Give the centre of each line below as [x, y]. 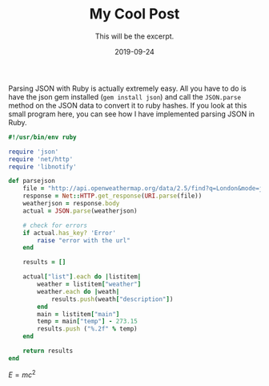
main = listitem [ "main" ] [78, 314]
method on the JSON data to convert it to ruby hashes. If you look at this [128, 105]
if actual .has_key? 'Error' [69, 233]
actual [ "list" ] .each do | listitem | [82, 277]
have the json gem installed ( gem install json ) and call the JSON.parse [125, 96]
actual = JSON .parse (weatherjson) [80, 211]
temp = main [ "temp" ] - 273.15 [87, 322]
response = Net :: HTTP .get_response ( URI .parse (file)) [112, 196]
